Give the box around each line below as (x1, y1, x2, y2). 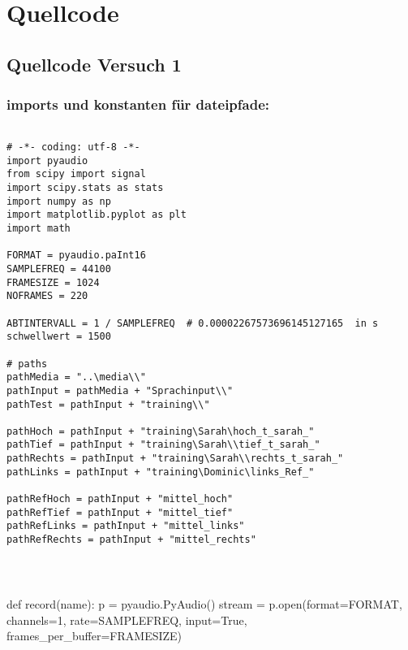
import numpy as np (6, 195, 111, 207)
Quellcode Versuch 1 (6, 51, 182, 76)
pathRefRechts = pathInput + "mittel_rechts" (6, 534, 256, 546)
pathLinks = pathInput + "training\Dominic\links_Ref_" (6, 466, 315, 478)
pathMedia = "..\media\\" (6, 371, 146, 383)
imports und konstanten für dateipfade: (6, 94, 269, 115)
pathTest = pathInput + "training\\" (6, 398, 210, 410)
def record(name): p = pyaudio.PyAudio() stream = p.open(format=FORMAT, (6, 596, 402, 613)
